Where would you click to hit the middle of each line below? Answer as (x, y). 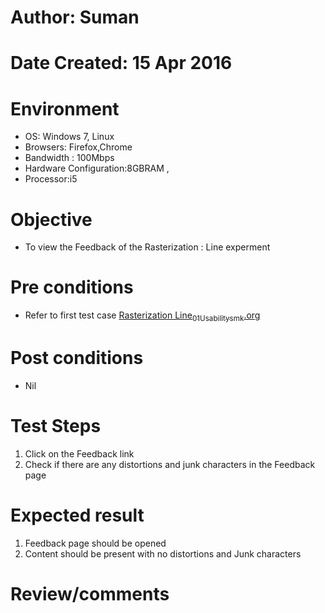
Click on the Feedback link (79, 453)
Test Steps (56, 426)
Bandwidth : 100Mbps (69, 158)
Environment (65, 108)
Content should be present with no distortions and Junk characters (163, 553)
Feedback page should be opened (95, 543)
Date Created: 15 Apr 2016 (121, 63)
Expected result (77, 515)
